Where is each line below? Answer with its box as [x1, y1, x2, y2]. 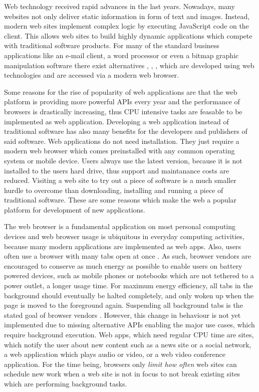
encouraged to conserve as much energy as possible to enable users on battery [4, 260, 242, 271]
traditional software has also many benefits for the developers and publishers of [4, 126, 247, 136]
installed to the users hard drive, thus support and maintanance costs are [4, 165, 229, 175]
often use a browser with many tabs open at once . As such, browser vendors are [4, 251, 251, 261]
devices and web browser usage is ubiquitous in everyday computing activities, [4, 231, 244, 242]
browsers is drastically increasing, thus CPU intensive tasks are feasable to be [4, 106, 242, 116]
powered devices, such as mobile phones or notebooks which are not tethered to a [4, 270, 254, 281]
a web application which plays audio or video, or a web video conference [4, 349, 225, 359]
